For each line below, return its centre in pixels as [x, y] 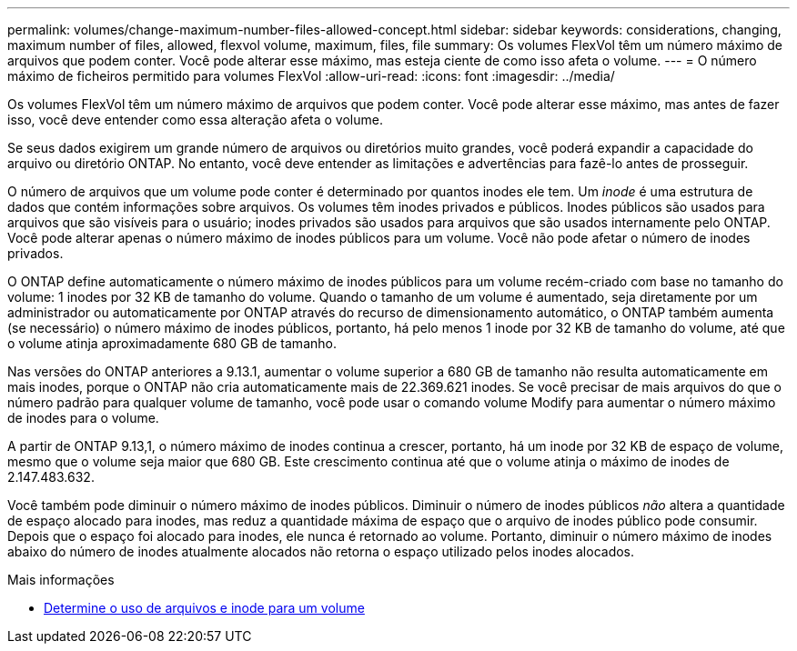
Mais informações [61, 580]
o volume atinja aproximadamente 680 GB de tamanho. [172, 343]
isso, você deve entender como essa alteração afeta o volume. [195, 120]
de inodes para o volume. [83, 418]
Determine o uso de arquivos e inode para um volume [204, 608]
